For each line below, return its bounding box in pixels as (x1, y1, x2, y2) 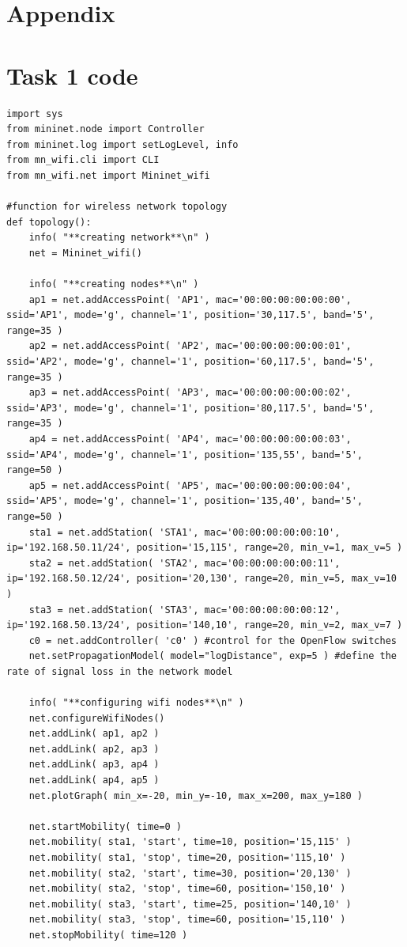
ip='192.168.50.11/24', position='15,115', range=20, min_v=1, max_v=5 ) (6, 542, 403, 554)
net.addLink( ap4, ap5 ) (28, 775, 160, 786)
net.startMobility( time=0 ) (28, 820, 182, 832)
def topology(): (6, 216, 92, 228)
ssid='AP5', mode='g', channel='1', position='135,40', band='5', (6, 495, 364, 507)
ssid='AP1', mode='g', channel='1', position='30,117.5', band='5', (6, 309, 375, 321)
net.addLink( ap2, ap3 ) (28, 743, 160, 755)
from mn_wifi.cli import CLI (6, 154, 160, 166)
